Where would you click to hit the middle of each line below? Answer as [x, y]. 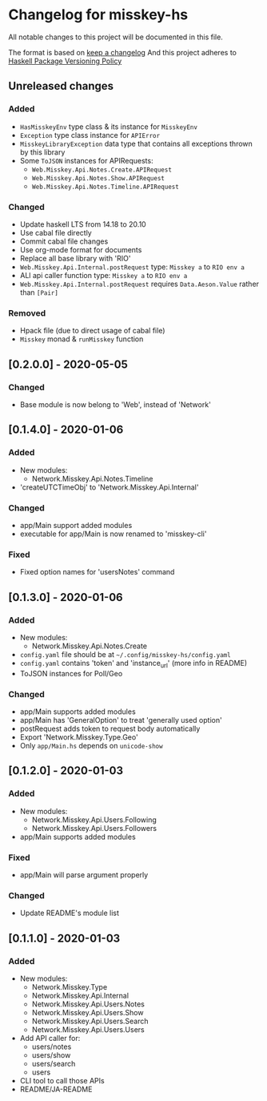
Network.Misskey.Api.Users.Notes [88, 1004]
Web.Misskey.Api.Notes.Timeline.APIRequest [106, 187]
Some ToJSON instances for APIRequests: [86, 160]
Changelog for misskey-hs [98, 15]
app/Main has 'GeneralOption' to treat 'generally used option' [121, 720]
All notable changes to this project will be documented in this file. [116, 37]
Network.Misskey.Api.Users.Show [88, 1012]
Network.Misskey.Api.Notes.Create [90, 646]
